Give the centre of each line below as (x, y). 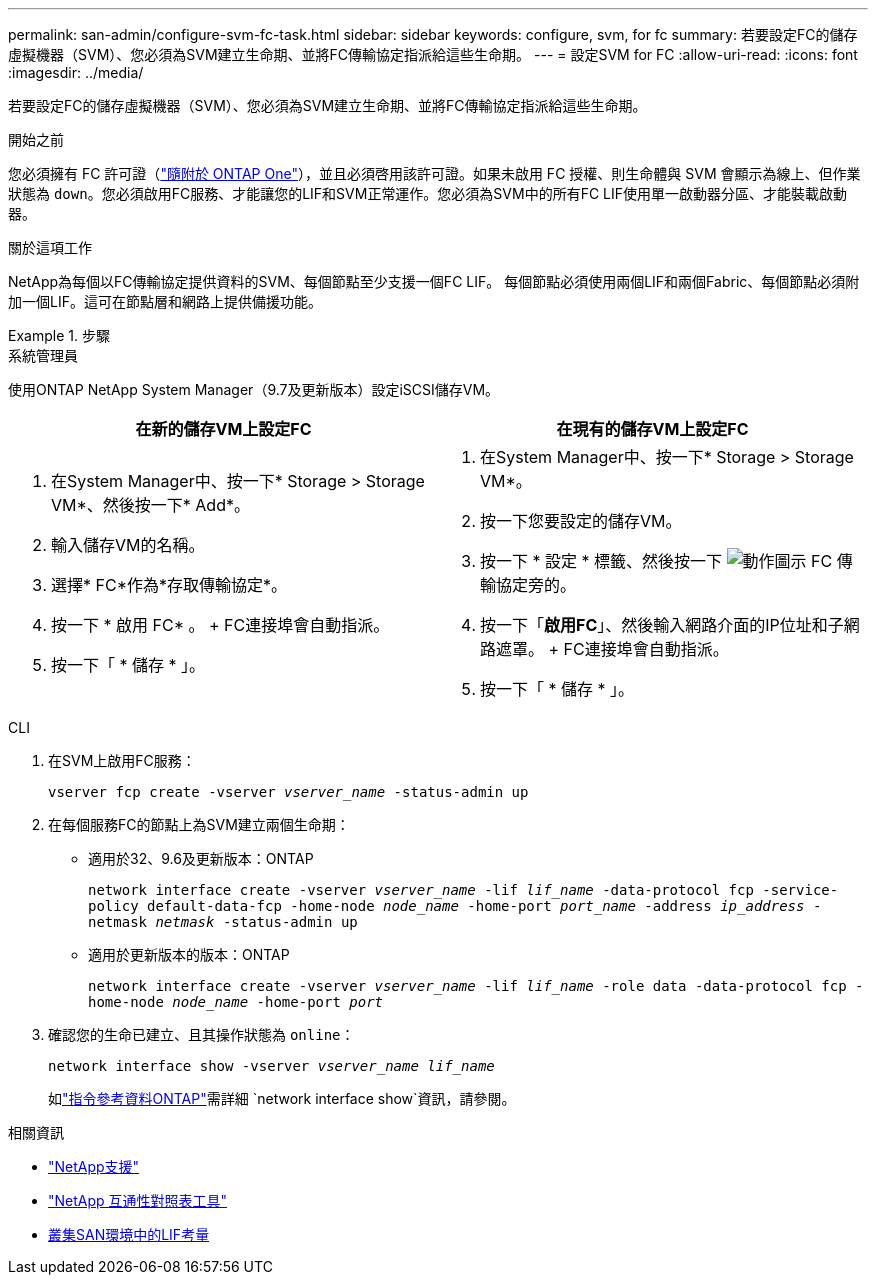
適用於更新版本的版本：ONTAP (189, 954)
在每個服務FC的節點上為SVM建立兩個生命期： (199, 824)
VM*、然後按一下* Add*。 (150, 505)
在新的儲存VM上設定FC (223, 429)
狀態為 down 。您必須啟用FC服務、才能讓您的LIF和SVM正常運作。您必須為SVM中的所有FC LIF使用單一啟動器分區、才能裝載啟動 (428, 193)
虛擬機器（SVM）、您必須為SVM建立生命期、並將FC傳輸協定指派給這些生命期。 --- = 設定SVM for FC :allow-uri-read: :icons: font (433, 54)
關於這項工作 (50, 247)
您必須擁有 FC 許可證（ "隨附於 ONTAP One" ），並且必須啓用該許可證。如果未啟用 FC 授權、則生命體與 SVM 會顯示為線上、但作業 (434, 173)
